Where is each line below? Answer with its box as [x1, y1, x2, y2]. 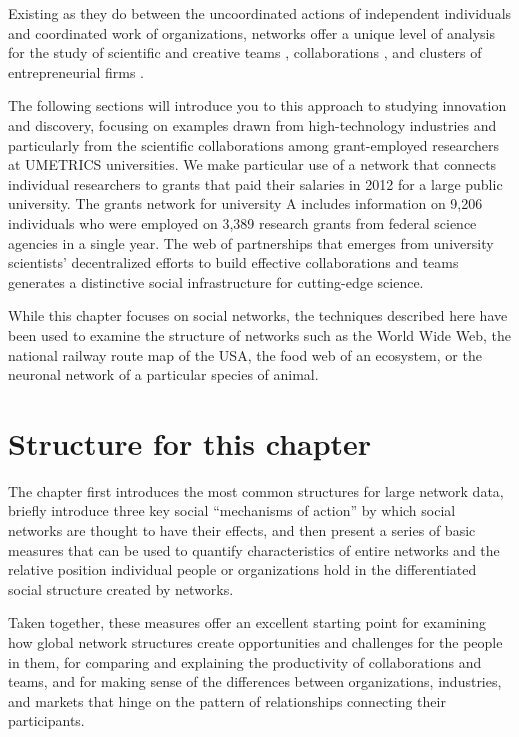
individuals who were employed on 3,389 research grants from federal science [8, 212, 477, 233]
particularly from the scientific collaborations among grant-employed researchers [8, 134, 500, 155]
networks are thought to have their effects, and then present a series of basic [8, 520, 476, 540]
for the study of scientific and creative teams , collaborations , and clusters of [8, 42, 482, 63]
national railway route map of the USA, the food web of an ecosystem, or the [8, 344, 482, 365]
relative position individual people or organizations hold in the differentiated [8, 559, 477, 580]
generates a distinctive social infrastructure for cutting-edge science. [8, 271, 424, 292]
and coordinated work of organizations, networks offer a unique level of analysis [8, 22, 496, 43]
